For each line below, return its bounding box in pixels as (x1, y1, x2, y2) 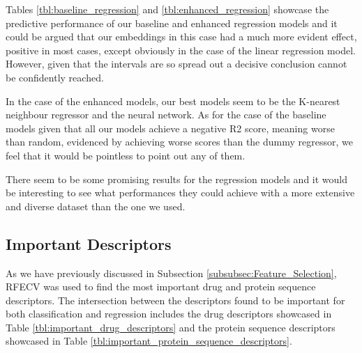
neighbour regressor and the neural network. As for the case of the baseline (6, 107, 326, 122)
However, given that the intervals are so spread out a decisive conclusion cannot (6, 56, 347, 71)
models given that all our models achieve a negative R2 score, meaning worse (6, 120, 335, 135)
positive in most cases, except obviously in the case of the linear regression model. (6, 42, 356, 57)
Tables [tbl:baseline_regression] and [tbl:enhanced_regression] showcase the (6, 2, 329, 16)
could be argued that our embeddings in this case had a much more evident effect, (6, 29, 357, 44)
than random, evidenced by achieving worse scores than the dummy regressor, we (6, 134, 353, 149)
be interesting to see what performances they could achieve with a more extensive (6, 185, 355, 200)
